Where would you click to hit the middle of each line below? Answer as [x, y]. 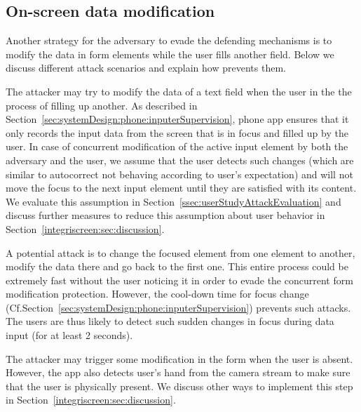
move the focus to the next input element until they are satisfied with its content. [181, 188]
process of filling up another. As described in [102, 105]
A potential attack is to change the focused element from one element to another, [180, 252]
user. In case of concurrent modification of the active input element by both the [177, 146]
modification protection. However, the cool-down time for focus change [157, 294]
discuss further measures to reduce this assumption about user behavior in [165, 215]
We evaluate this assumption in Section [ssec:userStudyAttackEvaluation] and [173, 201]
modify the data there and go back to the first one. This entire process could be [177, 266]
